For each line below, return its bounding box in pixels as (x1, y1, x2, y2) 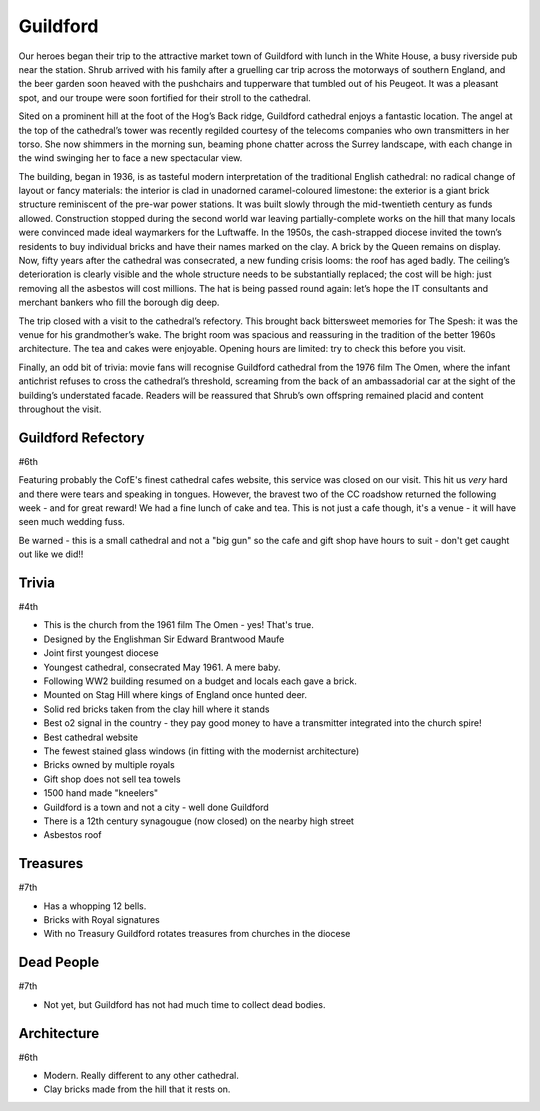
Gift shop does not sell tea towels (43, 773, 181, 785)
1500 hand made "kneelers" (43, 787, 159, 799)
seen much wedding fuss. (18, 516, 125, 528)
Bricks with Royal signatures (43, 914, 160, 926)
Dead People (18, 954, 100, 971)
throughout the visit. (18, 403, 102, 415)
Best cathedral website (43, 731, 139, 743)
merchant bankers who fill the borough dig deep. (18, 296, 220, 309)
